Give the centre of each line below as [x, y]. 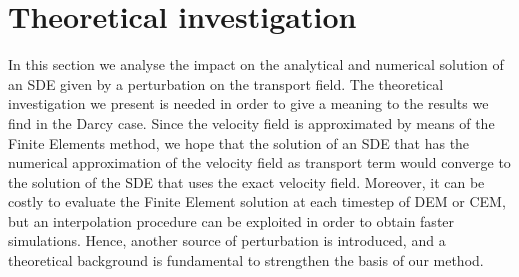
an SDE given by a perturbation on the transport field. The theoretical [226, 83]
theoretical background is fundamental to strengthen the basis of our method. [246, 260]
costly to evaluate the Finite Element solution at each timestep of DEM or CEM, [257, 201]
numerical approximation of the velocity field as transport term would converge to [259, 162]
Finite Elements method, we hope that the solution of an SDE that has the [239, 142]
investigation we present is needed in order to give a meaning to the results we [248, 103]
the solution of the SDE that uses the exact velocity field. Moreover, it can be [246, 181]
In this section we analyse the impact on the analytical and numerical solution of [256, 64]
